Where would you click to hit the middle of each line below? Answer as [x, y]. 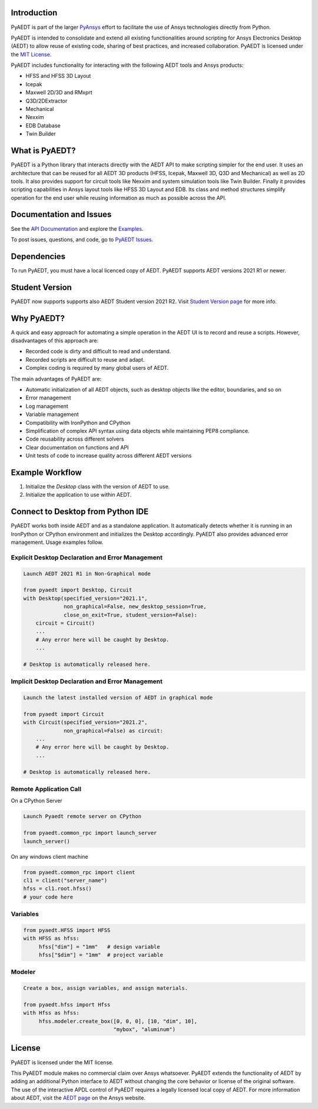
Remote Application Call [46, 789]
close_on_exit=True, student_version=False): [130, 615]
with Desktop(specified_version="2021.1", [85, 598]
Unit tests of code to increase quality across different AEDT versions [109, 456]
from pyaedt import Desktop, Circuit [78, 590]
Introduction [34, 13]
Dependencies [38, 256]
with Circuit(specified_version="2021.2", [85, 722]
